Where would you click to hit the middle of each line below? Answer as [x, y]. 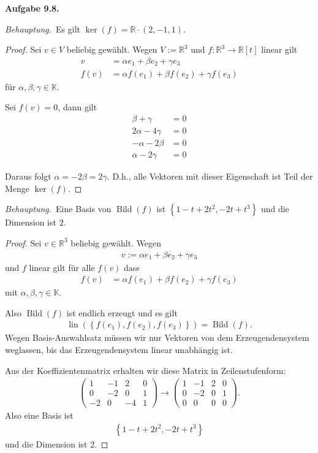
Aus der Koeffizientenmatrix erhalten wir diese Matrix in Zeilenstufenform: [146, 370]
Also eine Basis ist [39, 415]
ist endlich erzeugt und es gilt [122, 312]
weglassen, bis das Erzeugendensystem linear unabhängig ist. [119, 349]
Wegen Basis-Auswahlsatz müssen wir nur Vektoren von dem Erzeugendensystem [157, 337]
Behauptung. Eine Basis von [58, 209]
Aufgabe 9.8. [32, 8]
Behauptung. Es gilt [43, 29]
